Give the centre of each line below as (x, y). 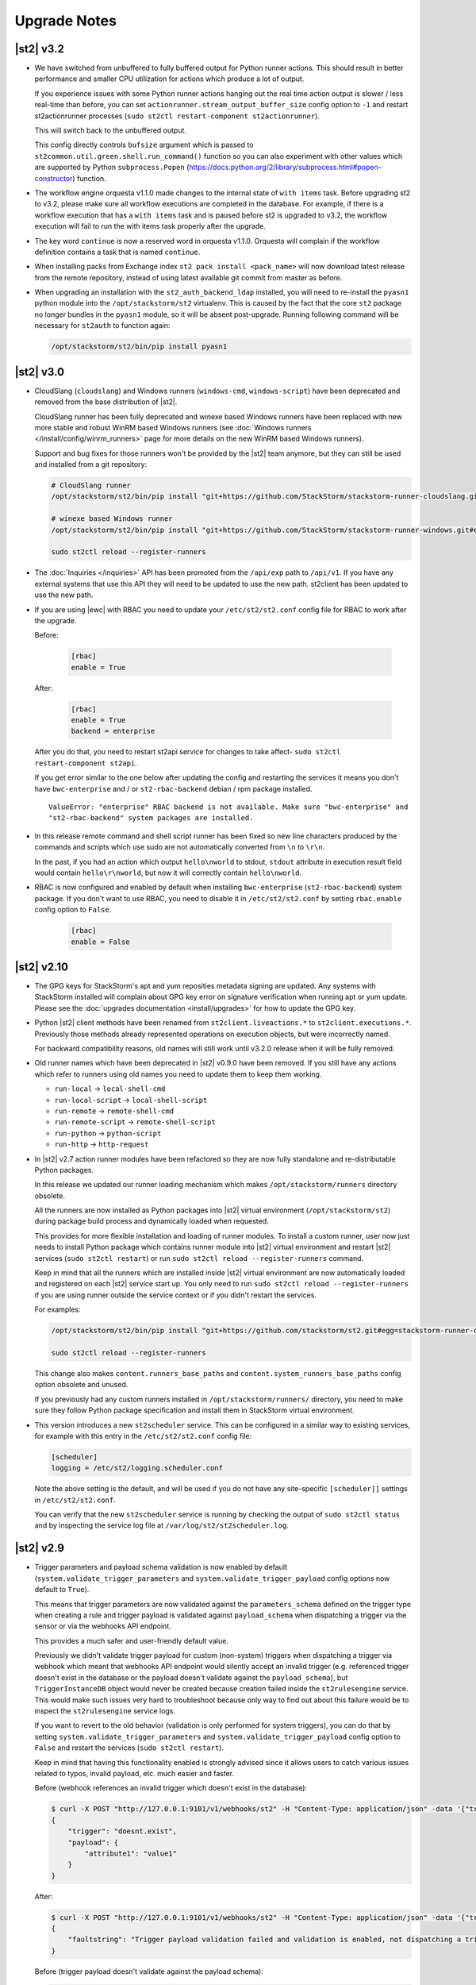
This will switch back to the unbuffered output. (110, 130)
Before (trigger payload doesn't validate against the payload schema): (149, 1971)
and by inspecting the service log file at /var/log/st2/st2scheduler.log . (161, 1525)
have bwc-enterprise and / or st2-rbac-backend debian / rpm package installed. (173, 788)
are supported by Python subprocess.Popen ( (112, 168)
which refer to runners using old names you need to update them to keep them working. (178, 1074)
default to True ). (62, 1590)
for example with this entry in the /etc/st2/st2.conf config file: (143, 1436)
